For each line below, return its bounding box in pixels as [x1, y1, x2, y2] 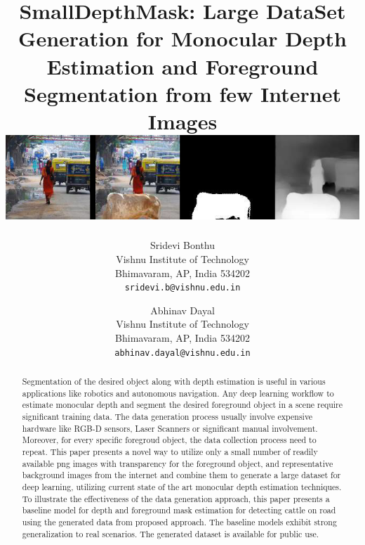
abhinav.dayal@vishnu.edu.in [114, 347, 251, 358]
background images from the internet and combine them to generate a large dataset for [22, 469, 341, 481]
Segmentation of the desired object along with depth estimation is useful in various [22, 376, 326, 387]
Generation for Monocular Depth [18, 24, 347, 53]
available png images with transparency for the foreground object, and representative [22, 457, 333, 469]
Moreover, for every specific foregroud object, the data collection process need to [22, 434, 317, 446]
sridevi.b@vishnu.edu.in [124, 283, 241, 293]
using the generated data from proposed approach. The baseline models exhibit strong [22, 515, 337, 527]
